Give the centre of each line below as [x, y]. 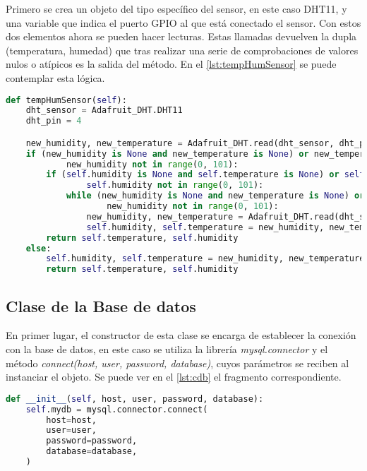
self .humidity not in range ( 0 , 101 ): [175, 185]
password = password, [92, 441]
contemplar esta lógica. [55, 77]
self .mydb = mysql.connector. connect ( [117, 409]
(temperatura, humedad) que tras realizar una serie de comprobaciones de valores [182, 50]
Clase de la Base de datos [101, 305]
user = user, [71, 430]
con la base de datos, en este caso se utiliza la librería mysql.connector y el [167, 349]
